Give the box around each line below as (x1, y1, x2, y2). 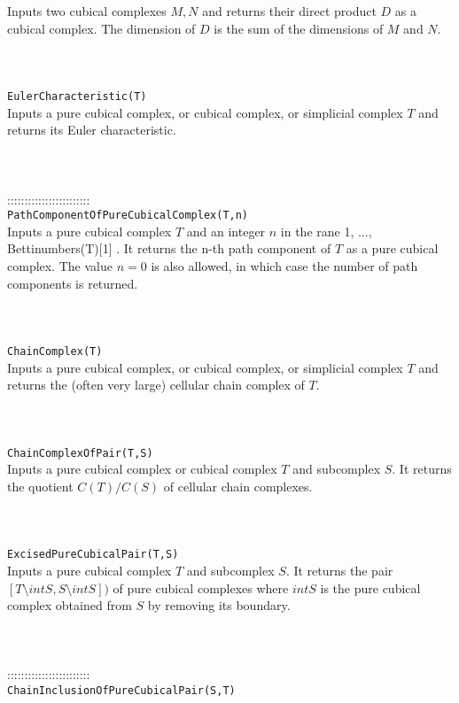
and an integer (186, 221, 266, 240)
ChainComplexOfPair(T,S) (7, 446, 153, 460)
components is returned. (7, 274, 138, 292)
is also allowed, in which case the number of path (151, 257, 418, 275)
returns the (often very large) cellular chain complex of (7, 375, 305, 394)
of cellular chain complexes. (163, 476, 313, 495)
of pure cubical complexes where (113, 578, 289, 597)
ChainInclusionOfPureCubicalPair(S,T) (7, 684, 236, 698)
